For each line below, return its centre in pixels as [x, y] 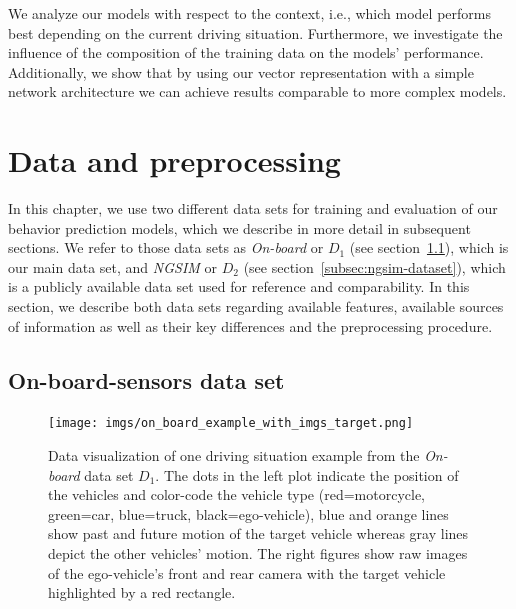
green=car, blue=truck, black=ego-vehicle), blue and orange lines [248, 513]
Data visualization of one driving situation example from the [234, 455]
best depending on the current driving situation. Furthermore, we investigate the [255, 32]
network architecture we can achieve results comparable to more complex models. [257, 91]
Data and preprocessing [174, 160]
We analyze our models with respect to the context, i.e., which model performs [249, 13]
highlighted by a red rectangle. [142, 592]
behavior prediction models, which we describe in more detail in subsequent [239, 227]
